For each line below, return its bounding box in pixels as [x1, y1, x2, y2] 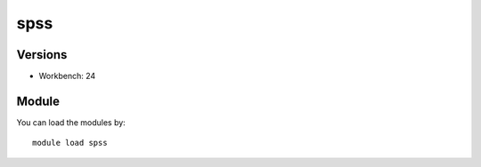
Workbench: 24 [38, 71, 96, 82]
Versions [16, 47, 68, 62]
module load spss [32, 138, 108, 148]
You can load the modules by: [16, 116, 126, 128]
